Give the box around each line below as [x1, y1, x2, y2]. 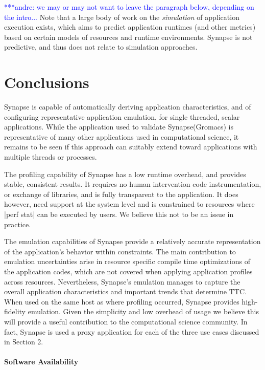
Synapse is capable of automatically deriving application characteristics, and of [4, 101, 251, 112]
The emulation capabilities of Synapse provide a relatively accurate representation [4, 236, 261, 247]
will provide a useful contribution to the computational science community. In [4, 316, 248, 327]
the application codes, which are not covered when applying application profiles [4, 266, 253, 276]
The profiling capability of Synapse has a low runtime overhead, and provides [4, 168, 246, 179]
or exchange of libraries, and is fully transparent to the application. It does [4, 188, 238, 199]
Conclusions [4, 72, 89, 93]
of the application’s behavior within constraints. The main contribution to [4, 246, 236, 256]
